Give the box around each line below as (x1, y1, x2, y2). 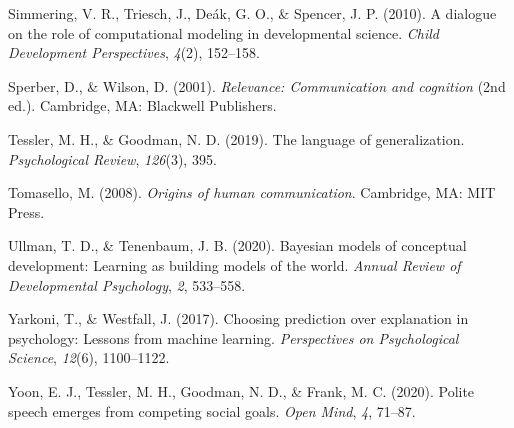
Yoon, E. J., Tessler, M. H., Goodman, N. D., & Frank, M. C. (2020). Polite (8, 380, 475, 401)
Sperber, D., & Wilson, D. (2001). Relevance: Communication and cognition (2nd (8, 75, 506, 96)
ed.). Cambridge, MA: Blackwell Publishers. (8, 95, 277, 116)
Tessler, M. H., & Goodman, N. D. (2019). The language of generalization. (8, 128, 465, 149)
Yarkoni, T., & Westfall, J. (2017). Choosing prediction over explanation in (8, 308, 469, 329)
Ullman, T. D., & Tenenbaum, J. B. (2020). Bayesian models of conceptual (8, 235, 467, 256)
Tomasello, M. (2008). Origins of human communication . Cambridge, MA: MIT (8, 182, 496, 203)
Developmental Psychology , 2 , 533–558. (8, 274, 246, 295)
